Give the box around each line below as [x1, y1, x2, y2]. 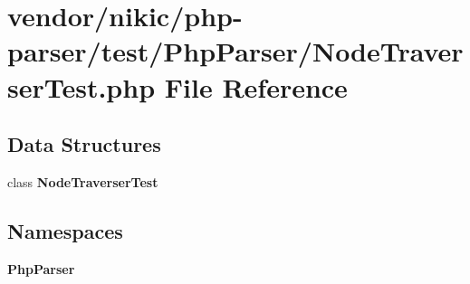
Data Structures [7, 130, 161, 158]
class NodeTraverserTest [7, 172, 158, 191]
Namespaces [7, 216, 123, 244]
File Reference [164, 68, 348, 105]
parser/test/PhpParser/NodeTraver [7, 33, 464, 70]
